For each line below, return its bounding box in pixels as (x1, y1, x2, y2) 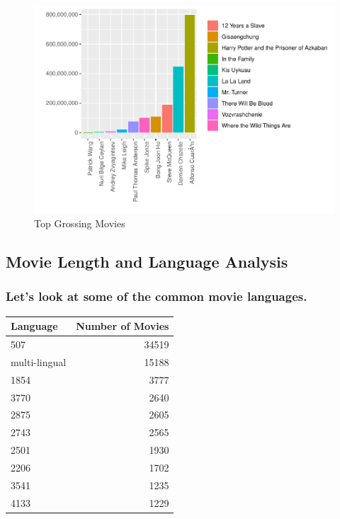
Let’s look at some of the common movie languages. (6, 287, 307, 305)
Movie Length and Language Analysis (6, 251, 288, 273)
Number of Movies (76, 319, 169, 333)
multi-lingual (11, 354, 67, 369)
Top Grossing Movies (34, 216, 125, 231)
